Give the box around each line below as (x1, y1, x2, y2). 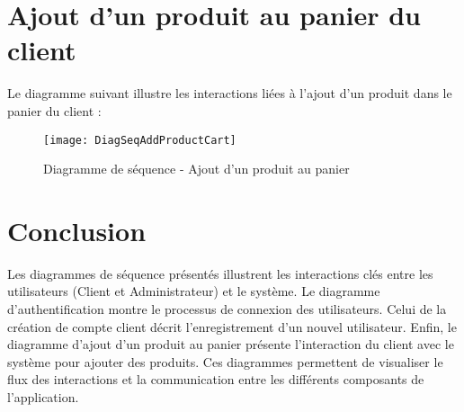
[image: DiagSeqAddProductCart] (43, 133, 236, 147)
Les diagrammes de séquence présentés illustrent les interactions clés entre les (7, 264, 433, 282)
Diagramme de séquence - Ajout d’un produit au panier (43, 159, 350, 178)
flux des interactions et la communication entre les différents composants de (7, 370, 424, 389)
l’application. (7, 388, 79, 407)
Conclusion (7, 211, 147, 248)
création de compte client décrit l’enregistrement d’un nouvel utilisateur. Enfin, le (7, 317, 457, 336)
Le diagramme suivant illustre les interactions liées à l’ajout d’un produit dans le (7, 84, 452, 103)
